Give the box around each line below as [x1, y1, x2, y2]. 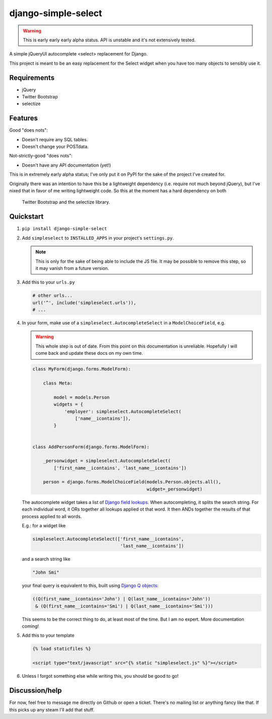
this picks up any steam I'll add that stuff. [9, 706, 95, 712]
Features [9, 114, 38, 123]
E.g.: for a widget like [22, 523, 66, 528]
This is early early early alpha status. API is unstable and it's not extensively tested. [23, 37, 196, 43]
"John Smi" [32, 570, 59, 575]
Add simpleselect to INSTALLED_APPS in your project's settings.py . [22, 235, 174, 241]
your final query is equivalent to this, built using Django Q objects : [22, 583, 159, 589]
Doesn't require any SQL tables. [22, 136, 88, 142]
